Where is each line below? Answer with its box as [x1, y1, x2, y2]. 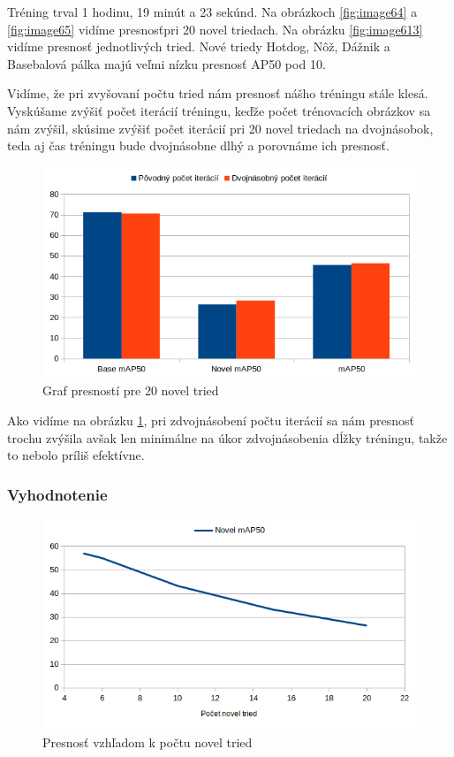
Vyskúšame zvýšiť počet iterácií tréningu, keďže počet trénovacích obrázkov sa [7, 101, 431, 119]
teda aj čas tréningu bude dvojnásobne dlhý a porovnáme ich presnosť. [7, 136, 390, 155]
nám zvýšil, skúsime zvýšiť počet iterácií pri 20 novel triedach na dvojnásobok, [7, 119, 434, 137]
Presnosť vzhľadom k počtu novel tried [42, 733, 253, 752]
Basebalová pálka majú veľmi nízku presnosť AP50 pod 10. [7, 54, 326, 73]
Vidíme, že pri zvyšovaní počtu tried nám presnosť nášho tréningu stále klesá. [7, 84, 428, 103]
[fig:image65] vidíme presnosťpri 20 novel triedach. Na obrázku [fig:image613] [7, 19, 423, 38]
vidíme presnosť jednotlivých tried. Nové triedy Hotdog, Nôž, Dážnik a [7, 37, 390, 56]
